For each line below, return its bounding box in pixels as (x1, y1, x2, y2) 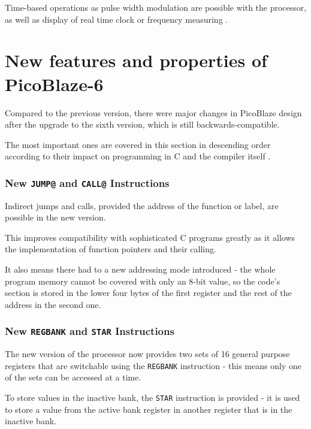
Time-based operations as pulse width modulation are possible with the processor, (5, 1, 307, 13)
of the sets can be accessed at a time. (5, 371, 141, 383)
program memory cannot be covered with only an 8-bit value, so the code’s (5, 274, 280, 287)
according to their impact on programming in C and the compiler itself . (5, 150, 271, 162)
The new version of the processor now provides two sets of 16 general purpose (5, 348, 290, 360)
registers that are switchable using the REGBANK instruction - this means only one (5, 359, 301, 371)
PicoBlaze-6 (5, 71, 104, 96)
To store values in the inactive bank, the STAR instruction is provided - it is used (5, 391, 300, 404)
